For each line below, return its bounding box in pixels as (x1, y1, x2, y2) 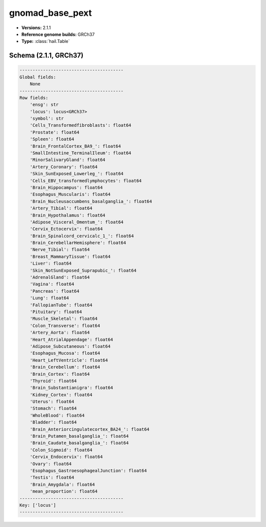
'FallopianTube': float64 (30, 302, 93, 308)
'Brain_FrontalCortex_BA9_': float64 (30, 143, 121, 149)
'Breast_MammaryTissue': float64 (30, 254, 111, 259)
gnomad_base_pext (9, 7, 92, 18)
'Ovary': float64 (30, 461, 72, 466)
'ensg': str (30, 102, 59, 108)
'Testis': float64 (30, 475, 74, 481)
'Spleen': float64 (30, 136, 74, 142)
